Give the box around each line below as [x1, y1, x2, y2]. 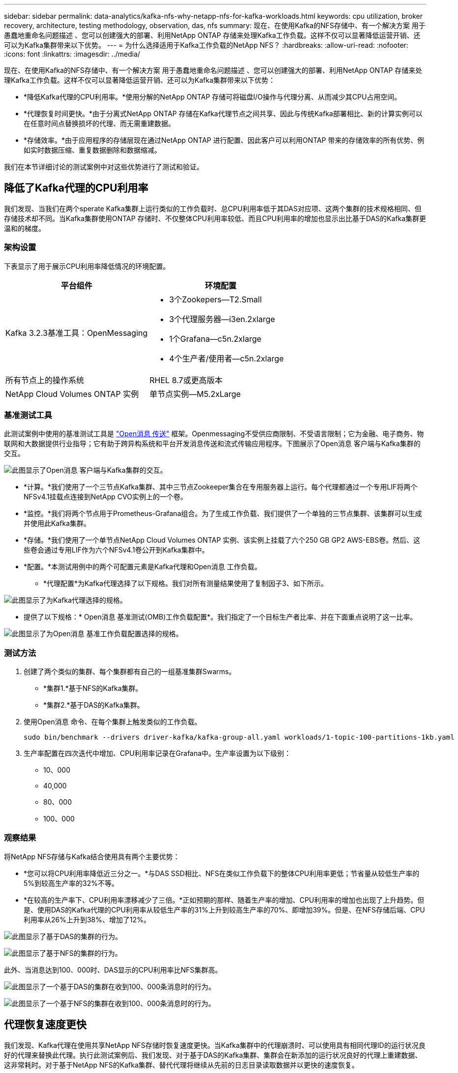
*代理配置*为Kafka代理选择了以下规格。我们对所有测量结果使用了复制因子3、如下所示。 [43, 579, 328, 588]
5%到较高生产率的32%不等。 [24, 878, 118, 887]
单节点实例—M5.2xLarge [149, 389, 241, 399]
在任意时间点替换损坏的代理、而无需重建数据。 [24, 119, 175, 128]
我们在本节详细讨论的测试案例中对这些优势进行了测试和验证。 [4, 163, 203, 171]
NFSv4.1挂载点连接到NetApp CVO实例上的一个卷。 [24, 492, 187, 501]
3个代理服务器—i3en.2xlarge [169, 314, 275, 324]
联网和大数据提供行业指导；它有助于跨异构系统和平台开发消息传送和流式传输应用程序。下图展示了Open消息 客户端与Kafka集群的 [4, 439, 421, 448]
